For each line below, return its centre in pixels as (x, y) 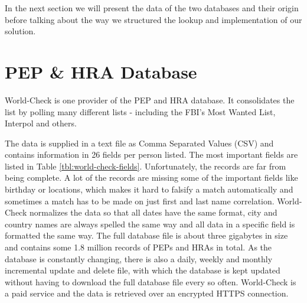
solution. (20, 31)
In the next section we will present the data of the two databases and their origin (152, 8)
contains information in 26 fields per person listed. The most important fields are (151, 154)
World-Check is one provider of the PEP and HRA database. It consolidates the (150, 100)
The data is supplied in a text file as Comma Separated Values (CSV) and (139, 143)
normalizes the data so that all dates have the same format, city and (153, 212)
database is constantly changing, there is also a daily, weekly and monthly (139, 258)
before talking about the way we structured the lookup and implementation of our (153, 19)
